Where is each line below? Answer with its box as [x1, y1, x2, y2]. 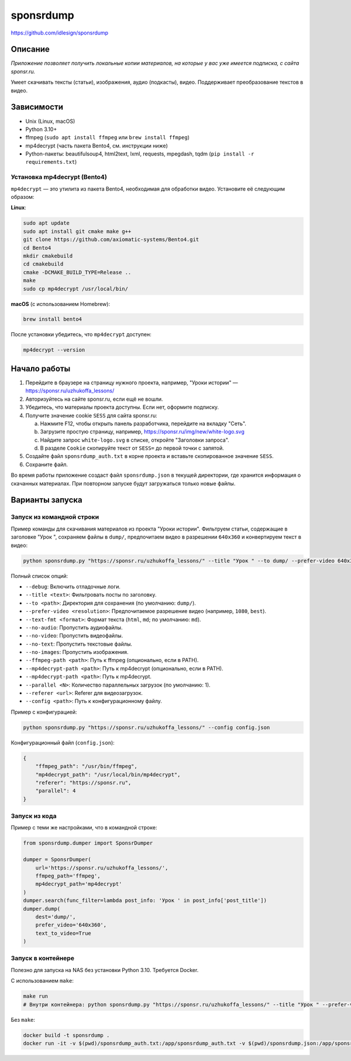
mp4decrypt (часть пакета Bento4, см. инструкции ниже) [25, 142, 168, 149]
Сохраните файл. [25, 461, 68, 468]
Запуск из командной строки [11, 513, 99, 521]
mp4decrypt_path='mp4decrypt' [35, 881, 122, 887]
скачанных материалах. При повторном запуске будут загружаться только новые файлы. [11, 480, 236, 487]
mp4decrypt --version [23, 347, 85, 353]
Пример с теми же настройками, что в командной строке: [11, 824, 157, 831]
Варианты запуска [11, 495, 83, 505]
